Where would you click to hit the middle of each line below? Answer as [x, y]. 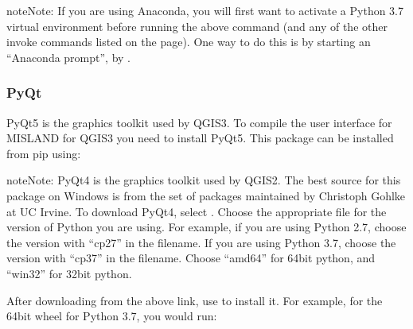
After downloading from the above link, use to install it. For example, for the [195, 300]
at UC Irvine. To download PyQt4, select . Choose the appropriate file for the [197, 211]
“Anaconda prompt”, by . [69, 57]
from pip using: [44, 153]
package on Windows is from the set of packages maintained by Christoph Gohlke [206, 195]
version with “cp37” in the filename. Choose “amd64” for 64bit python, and [191, 258]
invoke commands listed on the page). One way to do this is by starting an [189, 42]
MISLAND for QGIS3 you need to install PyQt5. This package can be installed [200, 138]
